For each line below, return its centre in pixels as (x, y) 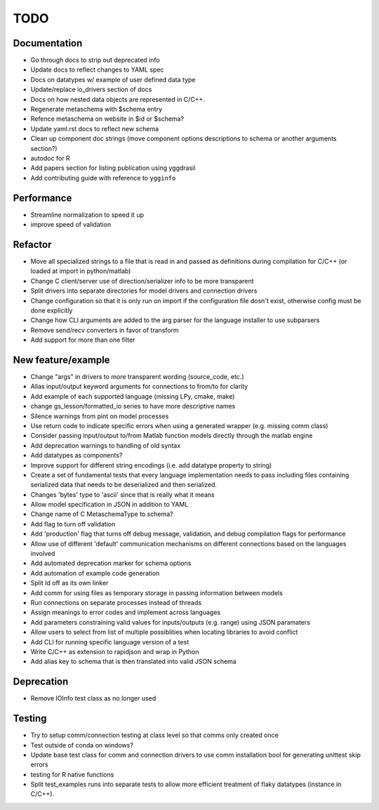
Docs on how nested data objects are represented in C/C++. (118, 99)
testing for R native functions (72, 774)
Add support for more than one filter (83, 340)
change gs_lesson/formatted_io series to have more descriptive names (133, 406)
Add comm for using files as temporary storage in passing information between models (157, 592)
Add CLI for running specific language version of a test (110, 642)
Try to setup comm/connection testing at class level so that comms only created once (154, 735)
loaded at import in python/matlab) (81, 271)
